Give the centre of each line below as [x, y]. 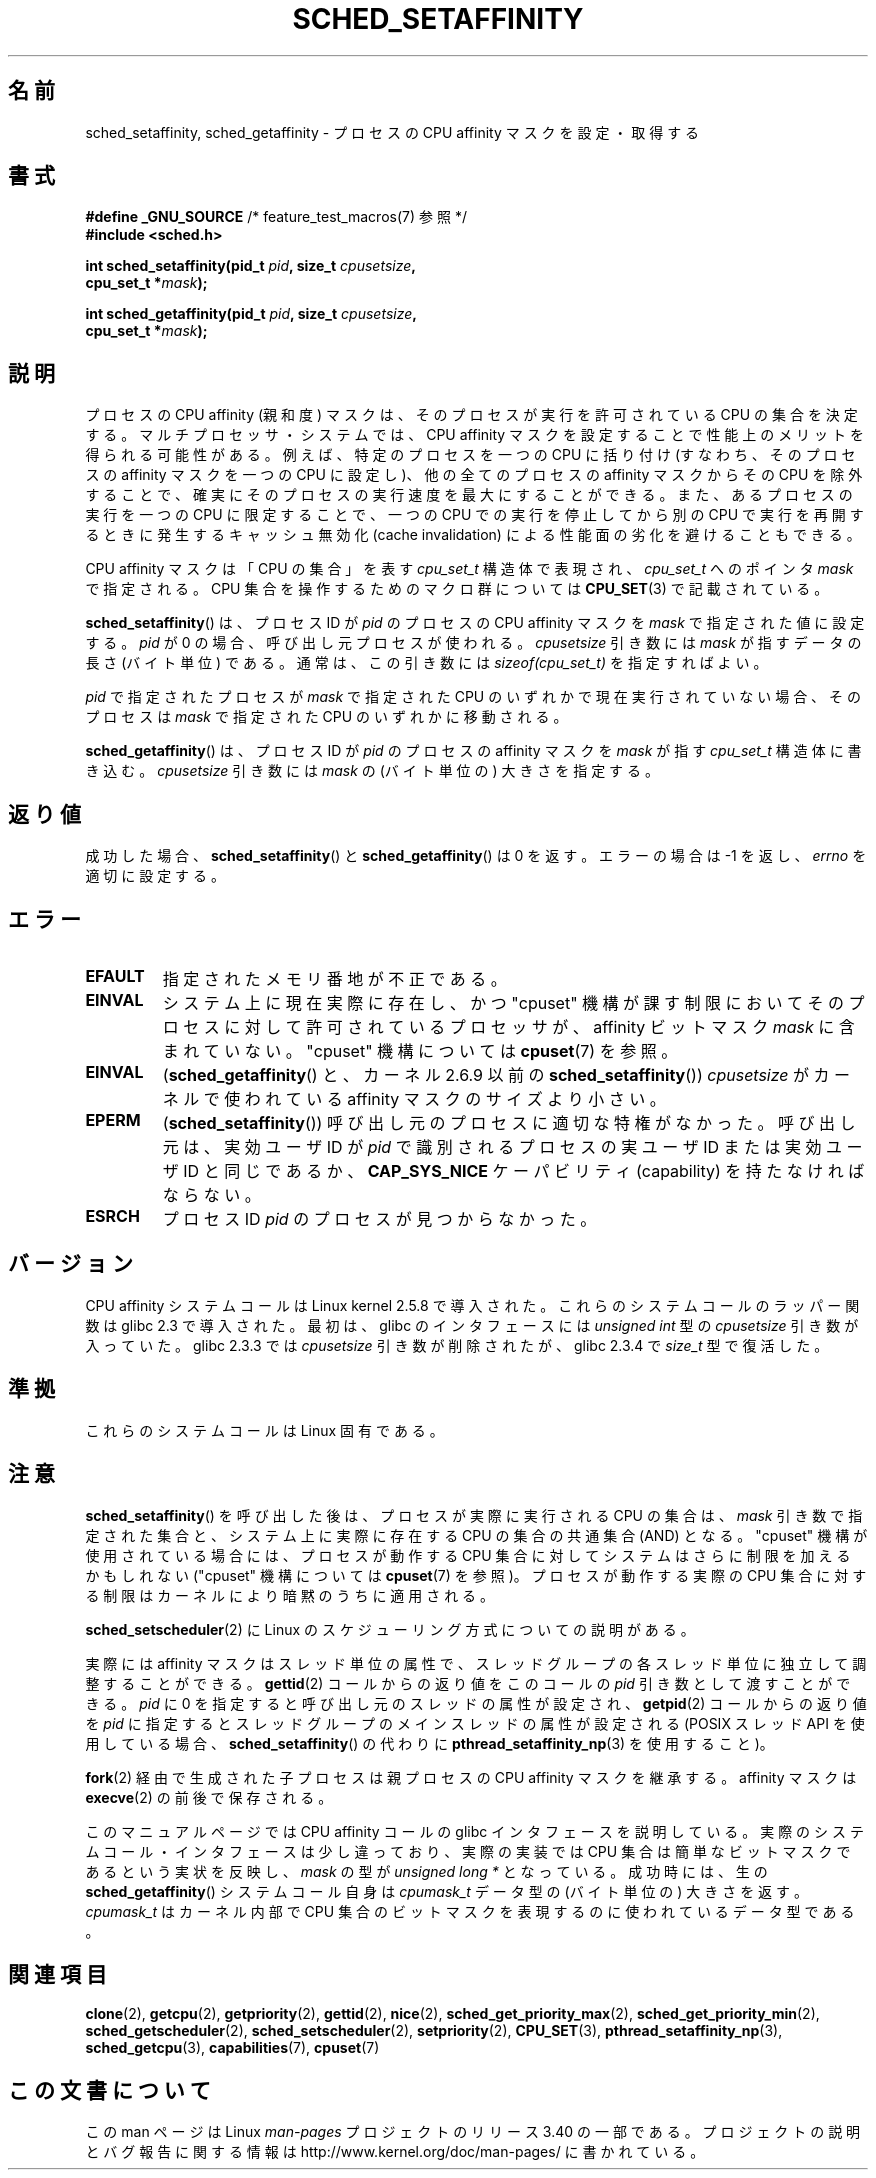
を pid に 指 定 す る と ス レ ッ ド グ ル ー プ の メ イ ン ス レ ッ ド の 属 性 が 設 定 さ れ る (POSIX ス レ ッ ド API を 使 [475, 1723]
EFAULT [115, 975]
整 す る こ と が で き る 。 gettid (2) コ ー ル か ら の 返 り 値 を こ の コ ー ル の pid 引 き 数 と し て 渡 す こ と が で [468, 1683]
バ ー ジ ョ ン [70, 1264]
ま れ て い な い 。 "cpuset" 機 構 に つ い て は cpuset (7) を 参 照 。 [420, 1050]
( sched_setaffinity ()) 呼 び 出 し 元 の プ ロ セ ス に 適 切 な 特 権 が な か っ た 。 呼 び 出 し [509, 1122]
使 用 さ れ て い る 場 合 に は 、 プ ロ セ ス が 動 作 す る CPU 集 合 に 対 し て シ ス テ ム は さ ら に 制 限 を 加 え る [468, 1555]
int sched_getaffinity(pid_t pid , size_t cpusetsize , [251, 314]
